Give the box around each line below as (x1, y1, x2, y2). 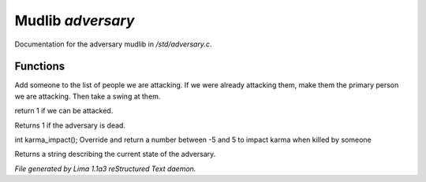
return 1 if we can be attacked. (14, 106, 114, 116)
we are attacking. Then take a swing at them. (14, 91, 161, 101)
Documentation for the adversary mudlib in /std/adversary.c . (14, 39, 212, 49)
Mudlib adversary (14, 12, 135, 29)
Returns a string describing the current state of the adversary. (14, 150, 216, 159)
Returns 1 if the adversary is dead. (14, 121, 126, 130)
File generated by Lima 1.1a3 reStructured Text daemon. (14, 164, 196, 173)
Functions (14, 60, 65, 73)
